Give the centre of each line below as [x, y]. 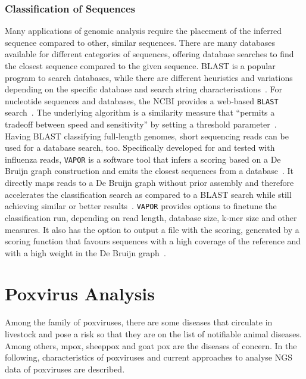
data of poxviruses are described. [65, 369]
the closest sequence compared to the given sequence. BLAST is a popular [140, 66]
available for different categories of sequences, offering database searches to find [149, 54]
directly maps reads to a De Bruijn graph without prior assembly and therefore [149, 183]
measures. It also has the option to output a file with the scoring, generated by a [152, 229]
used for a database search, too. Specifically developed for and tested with [140, 147]
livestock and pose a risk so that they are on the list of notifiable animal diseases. [153, 334]
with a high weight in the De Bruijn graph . [85, 252]
